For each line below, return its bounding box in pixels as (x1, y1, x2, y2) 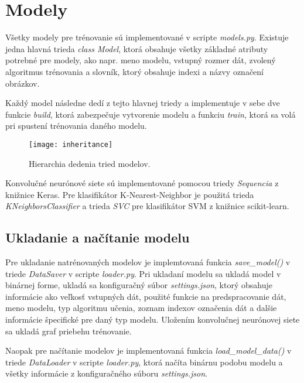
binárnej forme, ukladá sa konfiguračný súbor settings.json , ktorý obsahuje (5, 279, 272, 291)
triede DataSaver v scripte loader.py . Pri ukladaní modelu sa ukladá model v (5, 267, 281, 279)
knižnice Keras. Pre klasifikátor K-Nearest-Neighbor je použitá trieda (5, 188, 254, 200)
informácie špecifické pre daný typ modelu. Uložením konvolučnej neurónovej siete (5, 313, 300, 326)
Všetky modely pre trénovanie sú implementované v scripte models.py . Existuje (5, 31, 289, 43)
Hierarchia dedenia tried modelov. (29, 157, 151, 169)
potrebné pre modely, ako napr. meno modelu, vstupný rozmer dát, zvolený (5, 54, 276, 66)
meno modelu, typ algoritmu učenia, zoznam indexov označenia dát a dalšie (5, 302, 277, 314)
